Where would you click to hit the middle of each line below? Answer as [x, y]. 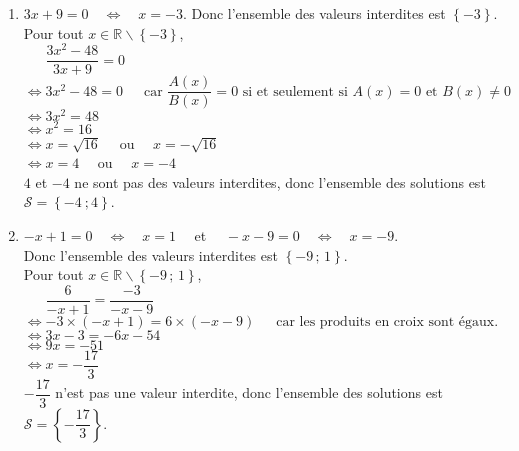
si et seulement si [295, 91]
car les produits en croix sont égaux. [387, 321]
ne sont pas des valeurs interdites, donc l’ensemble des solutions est [280, 181]
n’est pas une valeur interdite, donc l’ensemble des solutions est [249, 392]
